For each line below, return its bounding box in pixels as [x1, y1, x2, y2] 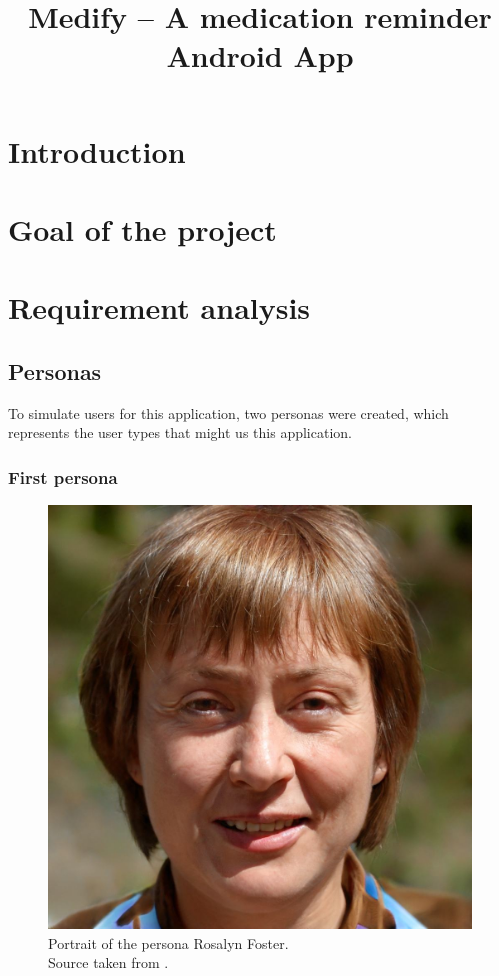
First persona [8, 464, 118, 489]
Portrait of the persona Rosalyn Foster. [48, 932, 289, 953]
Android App [166, 35, 354, 76]
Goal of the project [8, 208, 277, 249]
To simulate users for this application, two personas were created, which [8, 402, 449, 423]
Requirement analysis [8, 287, 311, 328]
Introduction [8, 130, 186, 171]
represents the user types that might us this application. [8, 422, 352, 443]
